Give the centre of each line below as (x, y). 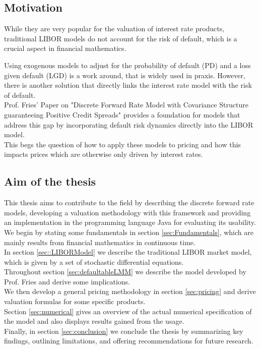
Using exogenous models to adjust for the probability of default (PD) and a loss (127, 65)
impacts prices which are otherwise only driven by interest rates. (104, 154)
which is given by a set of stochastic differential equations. (94, 261)
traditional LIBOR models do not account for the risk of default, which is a (121, 38)
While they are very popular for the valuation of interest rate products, (114, 28)
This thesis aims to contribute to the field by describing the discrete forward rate (129, 202)
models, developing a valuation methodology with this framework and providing (127, 212)
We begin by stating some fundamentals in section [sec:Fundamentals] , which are (129, 232)
